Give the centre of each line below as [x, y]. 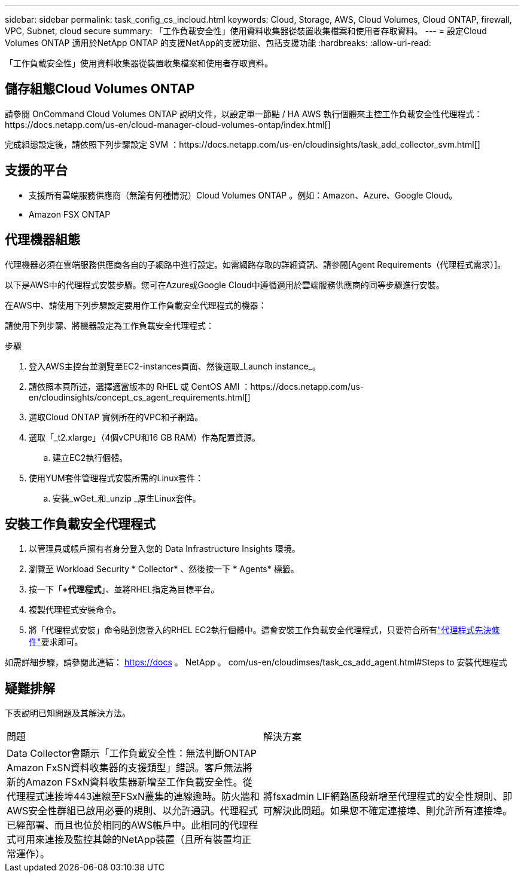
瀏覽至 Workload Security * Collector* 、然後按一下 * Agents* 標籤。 [164, 569]
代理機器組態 [42, 240]
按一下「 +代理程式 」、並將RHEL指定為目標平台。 [124, 589]
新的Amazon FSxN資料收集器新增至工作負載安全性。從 [130, 782]
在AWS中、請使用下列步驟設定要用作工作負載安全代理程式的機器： [136, 305]
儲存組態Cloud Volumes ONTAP [100, 89]
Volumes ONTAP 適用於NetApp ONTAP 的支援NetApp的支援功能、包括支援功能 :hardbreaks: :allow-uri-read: [218, 43]
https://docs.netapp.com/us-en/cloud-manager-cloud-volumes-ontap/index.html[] [168, 124]
